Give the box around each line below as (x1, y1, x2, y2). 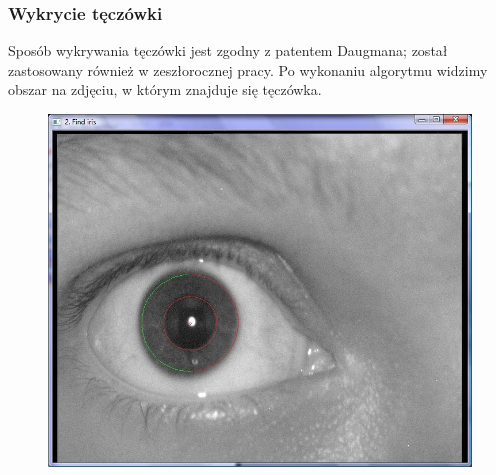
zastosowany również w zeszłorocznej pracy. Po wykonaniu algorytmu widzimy (8, 59, 488, 80)
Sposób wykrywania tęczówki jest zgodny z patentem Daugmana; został (8, 40, 448, 61)
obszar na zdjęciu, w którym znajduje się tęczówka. (8, 79, 322, 100)
